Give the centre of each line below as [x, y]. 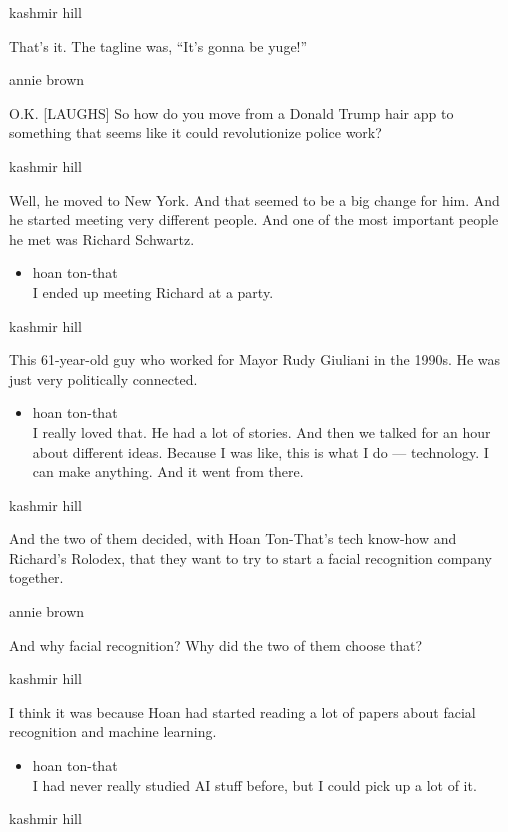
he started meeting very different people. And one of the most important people [254, 219]
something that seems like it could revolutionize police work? [195, 132]
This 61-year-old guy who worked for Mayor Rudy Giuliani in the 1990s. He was [255, 359]
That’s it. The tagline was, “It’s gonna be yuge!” [158, 45]
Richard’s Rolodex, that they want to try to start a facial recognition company [250, 557]
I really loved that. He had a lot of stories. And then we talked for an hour [261, 431]
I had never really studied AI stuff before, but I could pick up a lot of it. [254, 784]
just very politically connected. [103, 378]
